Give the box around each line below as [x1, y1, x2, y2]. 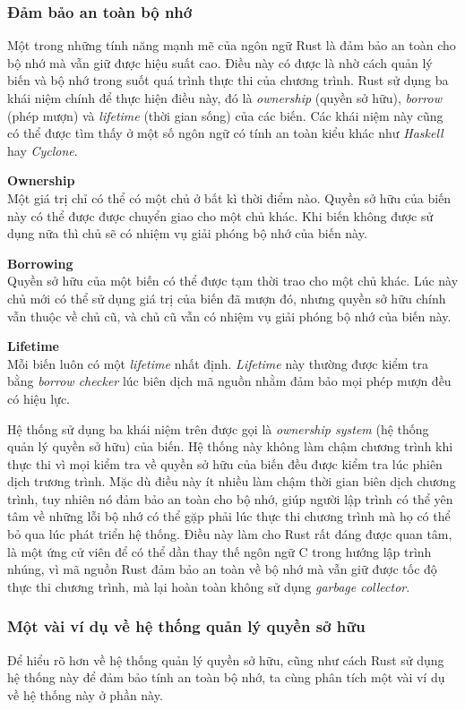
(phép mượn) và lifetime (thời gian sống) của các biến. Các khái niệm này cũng [7, 106, 443, 124]
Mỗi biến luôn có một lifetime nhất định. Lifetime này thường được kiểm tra [7, 354, 428, 372]
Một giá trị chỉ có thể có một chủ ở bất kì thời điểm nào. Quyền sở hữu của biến [7, 188, 452, 207]
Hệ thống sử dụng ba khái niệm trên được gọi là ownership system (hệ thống [7, 419, 429, 438]
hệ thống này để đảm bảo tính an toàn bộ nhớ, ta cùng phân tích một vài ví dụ [7, 668, 445, 687]
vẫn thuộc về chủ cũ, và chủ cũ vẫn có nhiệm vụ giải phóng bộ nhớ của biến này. [7, 306, 452, 325]
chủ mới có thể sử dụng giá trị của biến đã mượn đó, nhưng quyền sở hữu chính [7, 288, 446, 307]
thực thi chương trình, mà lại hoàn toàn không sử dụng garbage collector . [7, 577, 410, 595]
